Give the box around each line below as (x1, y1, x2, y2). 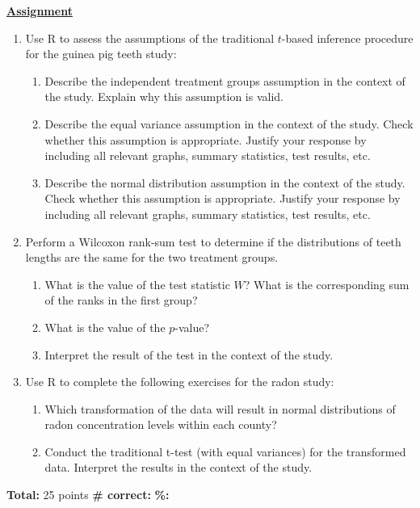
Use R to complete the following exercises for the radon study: (25, 373, 334, 390)
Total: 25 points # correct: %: (6, 486, 170, 503)
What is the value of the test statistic (44, 275, 230, 292)
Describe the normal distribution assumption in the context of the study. (44, 174, 405, 191)
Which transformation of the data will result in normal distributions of (44, 400, 396, 417)
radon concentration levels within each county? (44, 416, 277, 433)
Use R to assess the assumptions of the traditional (25, 29, 275, 46)
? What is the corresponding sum (244, 275, 409, 292)
